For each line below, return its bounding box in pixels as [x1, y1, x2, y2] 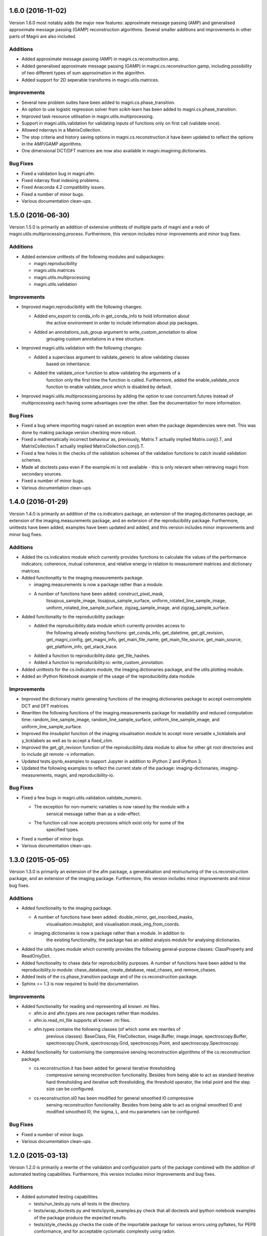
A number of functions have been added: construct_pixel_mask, [34, 591, 164, 597]
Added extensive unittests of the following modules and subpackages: [21, 254, 165, 260]
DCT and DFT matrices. [21, 703, 70, 709]
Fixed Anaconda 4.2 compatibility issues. [21, 184, 106, 190]
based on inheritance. [46, 361, 91, 367]
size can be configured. [46, 1086, 95, 1092]
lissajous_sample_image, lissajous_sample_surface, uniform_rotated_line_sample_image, [46, 598, 226, 604]
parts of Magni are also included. [9, 34, 77, 40]
